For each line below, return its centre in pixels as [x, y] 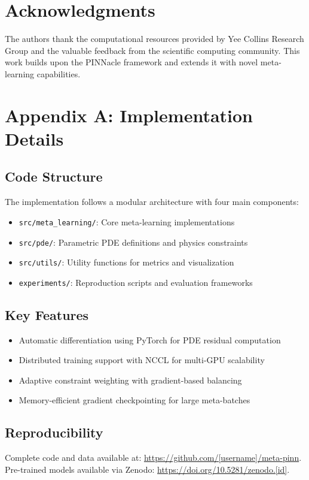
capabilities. [59, 73]
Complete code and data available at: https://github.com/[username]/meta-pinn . [153, 458]
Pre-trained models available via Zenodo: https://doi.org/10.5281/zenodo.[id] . [147, 469]
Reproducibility [54, 432]
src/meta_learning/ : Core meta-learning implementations [127, 221]
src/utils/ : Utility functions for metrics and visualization [126, 262]
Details [34, 138]
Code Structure [54, 176]
